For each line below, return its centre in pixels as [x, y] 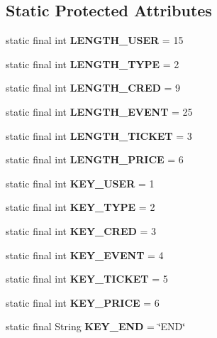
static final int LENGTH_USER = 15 [95, 40]
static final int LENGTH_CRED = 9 [93, 88]
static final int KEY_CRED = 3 [81, 230]
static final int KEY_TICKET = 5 [87, 279]
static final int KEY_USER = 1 [80, 183]
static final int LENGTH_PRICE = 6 [95, 159]
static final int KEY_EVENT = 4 [85, 255]
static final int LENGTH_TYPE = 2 [93, 64]
